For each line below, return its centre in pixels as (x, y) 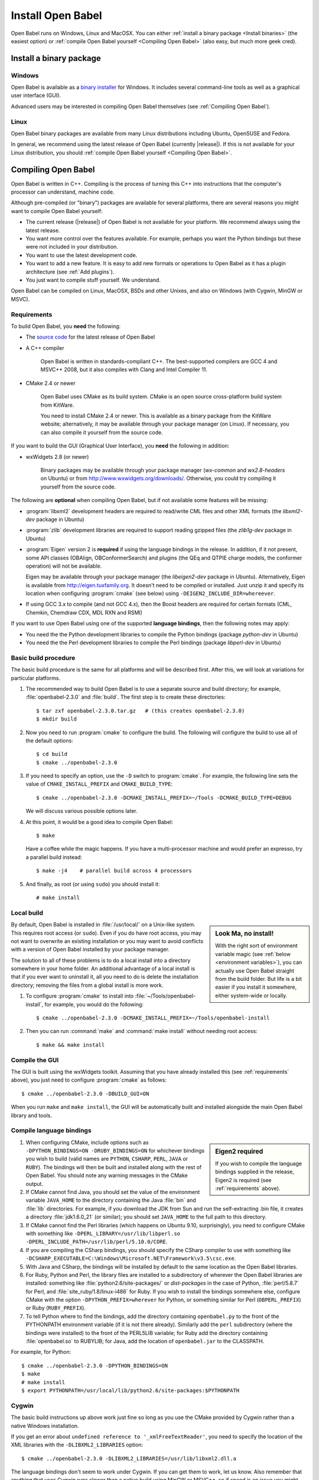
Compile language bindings (51, 1131)
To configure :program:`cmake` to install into (80, 996)
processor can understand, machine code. (63, 192)
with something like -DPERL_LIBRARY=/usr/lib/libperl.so (103, 1233)
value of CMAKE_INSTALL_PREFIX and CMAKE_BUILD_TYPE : (99, 784)
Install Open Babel (57, 15)
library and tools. (32, 1115)
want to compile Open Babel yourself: (57, 211)
